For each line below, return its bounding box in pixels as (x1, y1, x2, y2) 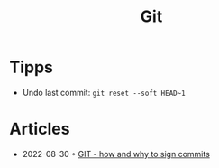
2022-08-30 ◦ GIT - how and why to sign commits (22, 148, 210, 159)
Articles (9, 119, 70, 139)
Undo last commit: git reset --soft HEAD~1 (22, 87, 187, 98)
